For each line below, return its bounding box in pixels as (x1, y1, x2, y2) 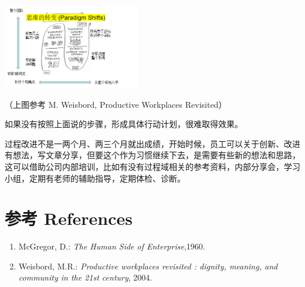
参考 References (5, 206, 133, 230)
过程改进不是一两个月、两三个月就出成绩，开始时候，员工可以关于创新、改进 (5, 137, 300, 149)
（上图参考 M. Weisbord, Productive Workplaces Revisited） (5, 98, 227, 110)
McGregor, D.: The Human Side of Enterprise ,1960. (18, 240, 205, 252)
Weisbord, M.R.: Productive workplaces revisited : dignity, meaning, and (18, 259, 278, 272)
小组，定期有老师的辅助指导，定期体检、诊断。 (5, 172, 185, 184)
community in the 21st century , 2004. (18, 271, 152, 283)
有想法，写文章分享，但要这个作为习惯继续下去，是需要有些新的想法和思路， (5, 149, 300, 161)
